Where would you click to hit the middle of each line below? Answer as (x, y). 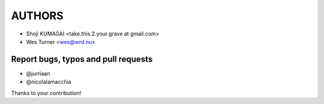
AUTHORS (37, 16)
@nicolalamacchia (49, 82)
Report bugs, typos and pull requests (82, 59)
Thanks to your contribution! (46, 93)
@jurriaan (38, 73)
